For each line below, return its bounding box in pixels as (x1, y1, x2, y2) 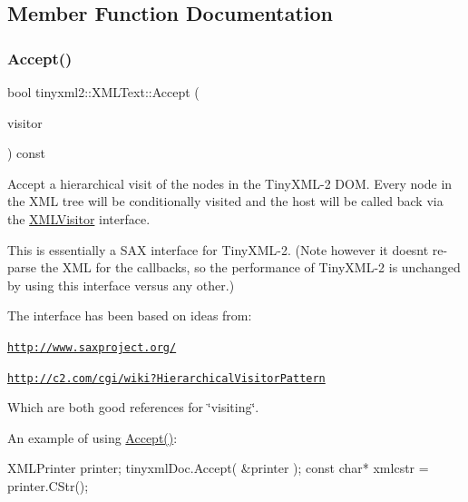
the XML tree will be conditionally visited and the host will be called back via (7, 192, 444, 211)
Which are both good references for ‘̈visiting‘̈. (7, 398, 259, 417)
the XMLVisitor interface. (7, 209, 151, 228)
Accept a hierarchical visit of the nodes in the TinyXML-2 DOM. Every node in (7, 173, 453, 192)
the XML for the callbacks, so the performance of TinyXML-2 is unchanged (40, 258, 461, 277)
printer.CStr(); (7, 477, 89, 496)
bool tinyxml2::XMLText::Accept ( (7, 83, 200, 101)
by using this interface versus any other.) (7, 275, 235, 294)
